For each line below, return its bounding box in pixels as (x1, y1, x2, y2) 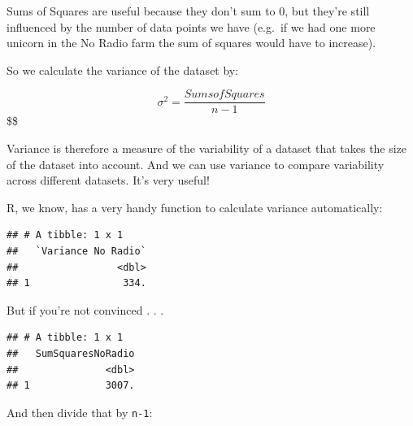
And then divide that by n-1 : (7, 403, 153, 420)
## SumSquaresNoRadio (7, 347, 135, 359)
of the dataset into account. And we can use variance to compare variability (7, 155, 385, 172)
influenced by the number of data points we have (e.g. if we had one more (7, 18, 376, 35)
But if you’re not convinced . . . (7, 301, 164, 318)
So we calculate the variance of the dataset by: (7, 61, 239, 78)
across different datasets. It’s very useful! (7, 172, 210, 189)
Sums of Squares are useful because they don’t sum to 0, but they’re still (7, 2, 370, 19)
